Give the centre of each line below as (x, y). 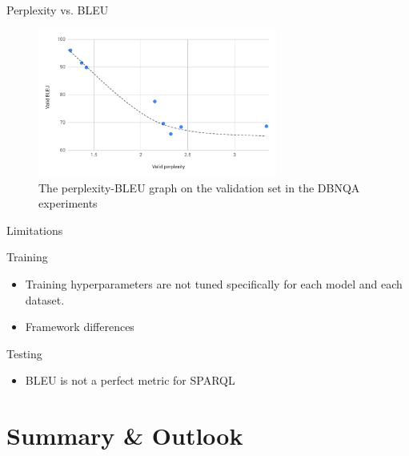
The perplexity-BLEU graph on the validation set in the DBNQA (199, 187)
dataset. (45, 299)
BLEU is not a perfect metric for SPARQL (130, 380)
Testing (24, 353)
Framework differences (80, 327)
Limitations (35, 230)
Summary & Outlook (125, 436)
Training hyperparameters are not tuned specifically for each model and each (214, 284)
